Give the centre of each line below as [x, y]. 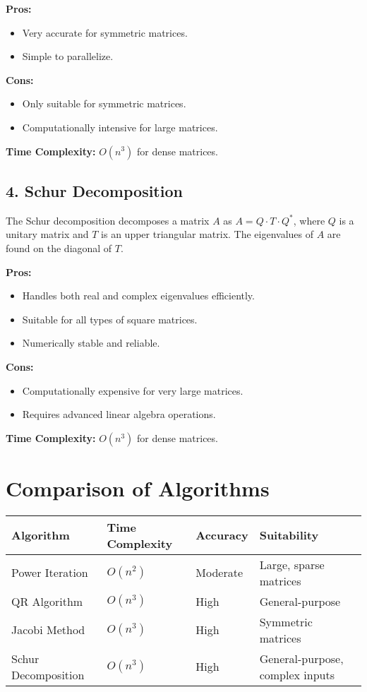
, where [309, 220]
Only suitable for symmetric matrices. [104, 103]
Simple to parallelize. [68, 56]
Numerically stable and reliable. [91, 343]
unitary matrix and [47, 234]
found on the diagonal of [59, 247]
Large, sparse [292, 564]
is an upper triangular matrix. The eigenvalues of [207, 234]
